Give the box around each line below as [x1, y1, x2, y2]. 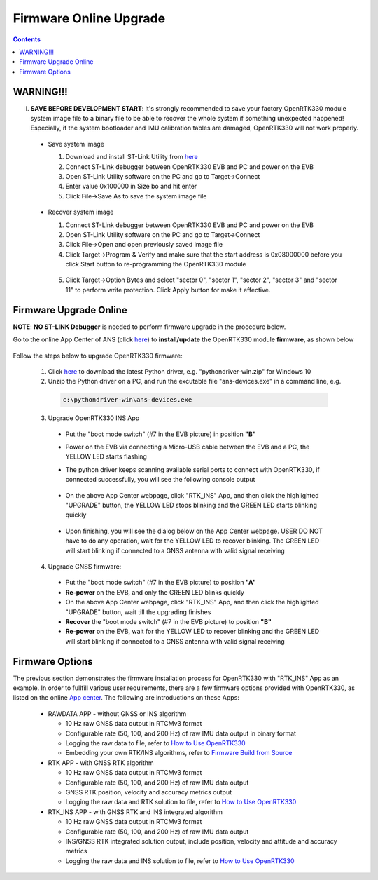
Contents [13, 35, 41, 43]
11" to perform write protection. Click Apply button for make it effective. [65, 285, 271, 294]
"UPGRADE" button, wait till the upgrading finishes [65, 607, 211, 616]
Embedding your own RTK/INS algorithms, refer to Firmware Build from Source [65, 749, 293, 757]
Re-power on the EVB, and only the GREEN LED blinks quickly [65, 588, 245, 596]
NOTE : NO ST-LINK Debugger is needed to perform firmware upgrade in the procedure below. [13, 323, 286, 331]
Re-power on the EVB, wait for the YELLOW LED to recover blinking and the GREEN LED [65, 628, 320, 636]
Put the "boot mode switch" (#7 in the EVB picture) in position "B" [65, 430, 256, 438]
